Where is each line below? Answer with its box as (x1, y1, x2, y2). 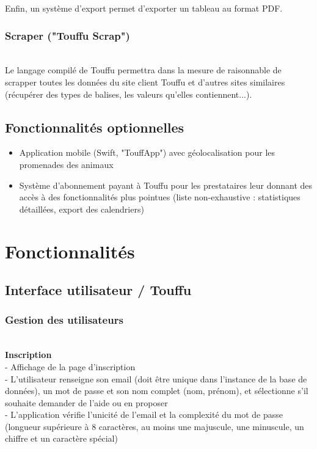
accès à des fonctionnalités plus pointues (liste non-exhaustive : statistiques (19, 191, 301, 203)
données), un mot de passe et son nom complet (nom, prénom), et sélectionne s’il (5, 384, 308, 397)
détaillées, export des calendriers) (19, 202, 144, 215)
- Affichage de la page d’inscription (5, 360, 136, 373)
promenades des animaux (19, 158, 114, 170)
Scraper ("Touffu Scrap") (5, 27, 130, 43)
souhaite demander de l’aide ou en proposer (5, 396, 168, 409)
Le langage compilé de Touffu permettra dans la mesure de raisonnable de (5, 64, 282, 76)
